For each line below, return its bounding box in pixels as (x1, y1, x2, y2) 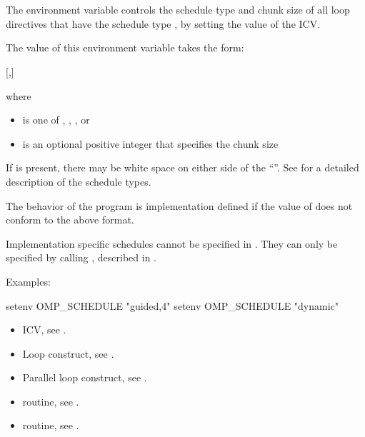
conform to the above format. (6, 212, 134, 227)
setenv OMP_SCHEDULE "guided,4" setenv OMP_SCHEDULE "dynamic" (6, 298, 339, 313)
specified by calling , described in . (6, 250, 156, 265)
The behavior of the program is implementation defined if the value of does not (6, 198, 353, 213)
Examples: (6, 273, 51, 288)
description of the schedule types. (6, 174, 151, 189)
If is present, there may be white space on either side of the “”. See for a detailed (6, 160, 359, 175)
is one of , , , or (22, 112, 90, 127)
